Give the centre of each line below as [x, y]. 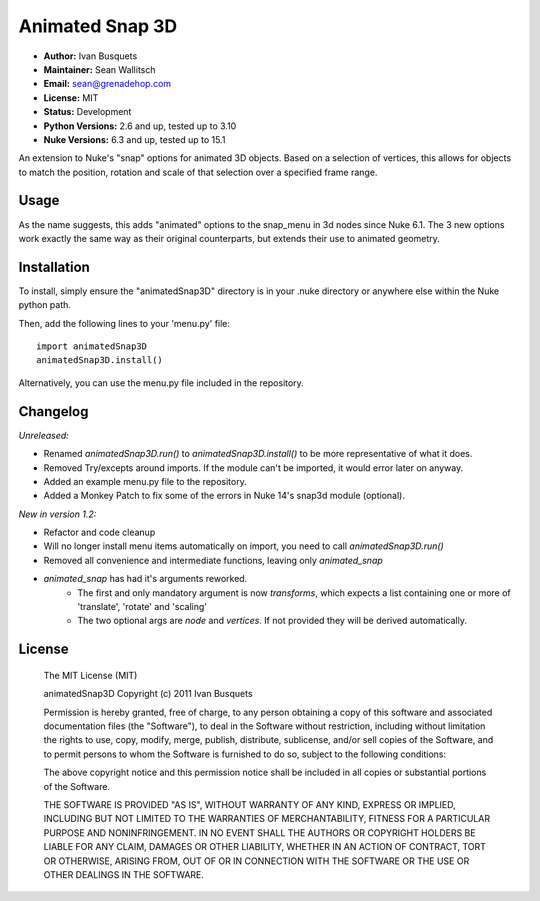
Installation [54, 266]
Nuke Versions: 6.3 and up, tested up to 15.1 [134, 139]
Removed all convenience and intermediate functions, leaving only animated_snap [213, 560]
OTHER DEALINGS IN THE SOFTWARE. [124, 874]
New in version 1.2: [57, 514]
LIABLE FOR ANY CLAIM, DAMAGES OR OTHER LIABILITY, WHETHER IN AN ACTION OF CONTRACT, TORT [265, 847]
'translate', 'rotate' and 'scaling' [142, 607]
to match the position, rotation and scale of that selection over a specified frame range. [198, 172]
